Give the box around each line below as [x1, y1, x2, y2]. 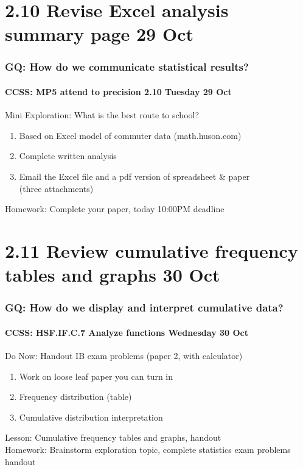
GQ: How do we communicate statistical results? [5, 59, 249, 74]
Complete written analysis [19, 149, 117, 162]
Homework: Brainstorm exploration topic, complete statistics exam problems [5, 443, 291, 455]
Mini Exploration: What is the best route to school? [5, 109, 200, 121]
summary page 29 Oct [5, 21, 193, 46]
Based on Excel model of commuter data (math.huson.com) [19, 129, 242, 141]
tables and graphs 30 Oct [5, 262, 220, 287]
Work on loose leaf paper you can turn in [19, 369, 173, 382]
